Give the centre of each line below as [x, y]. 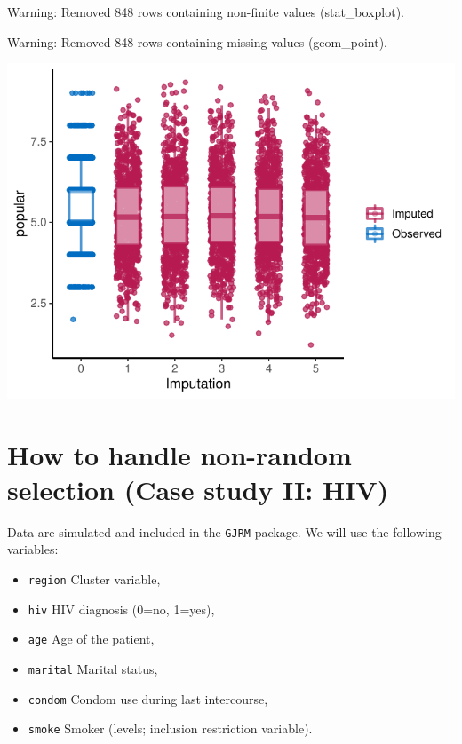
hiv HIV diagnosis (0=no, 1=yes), [121, 609]
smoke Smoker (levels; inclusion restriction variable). [170, 728]
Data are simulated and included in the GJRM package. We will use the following [224, 531]
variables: [33, 549]
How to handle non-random [179, 454]
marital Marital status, [93, 668]
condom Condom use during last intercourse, [148, 698]
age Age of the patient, [91, 639]
